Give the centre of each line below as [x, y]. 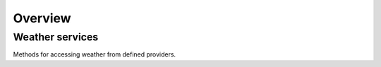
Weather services [56, 37]
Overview [42, 18]
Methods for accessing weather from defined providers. [95, 54]
